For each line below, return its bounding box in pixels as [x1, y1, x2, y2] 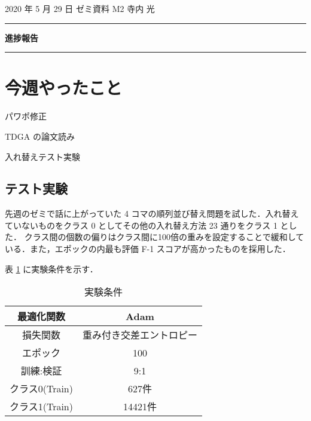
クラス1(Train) [10, 400, 73, 414]
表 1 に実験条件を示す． [5, 262, 98, 275]
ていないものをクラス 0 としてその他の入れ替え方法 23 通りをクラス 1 [5, 219, 278, 231]
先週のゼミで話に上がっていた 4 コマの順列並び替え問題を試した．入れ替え [5, 207, 299, 220]
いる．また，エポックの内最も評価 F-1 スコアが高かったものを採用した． [5, 242, 291, 255]
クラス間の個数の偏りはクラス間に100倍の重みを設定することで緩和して [24, 231, 304, 243]
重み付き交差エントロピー [82, 328, 197, 342]
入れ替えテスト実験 [5, 150, 80, 162]
